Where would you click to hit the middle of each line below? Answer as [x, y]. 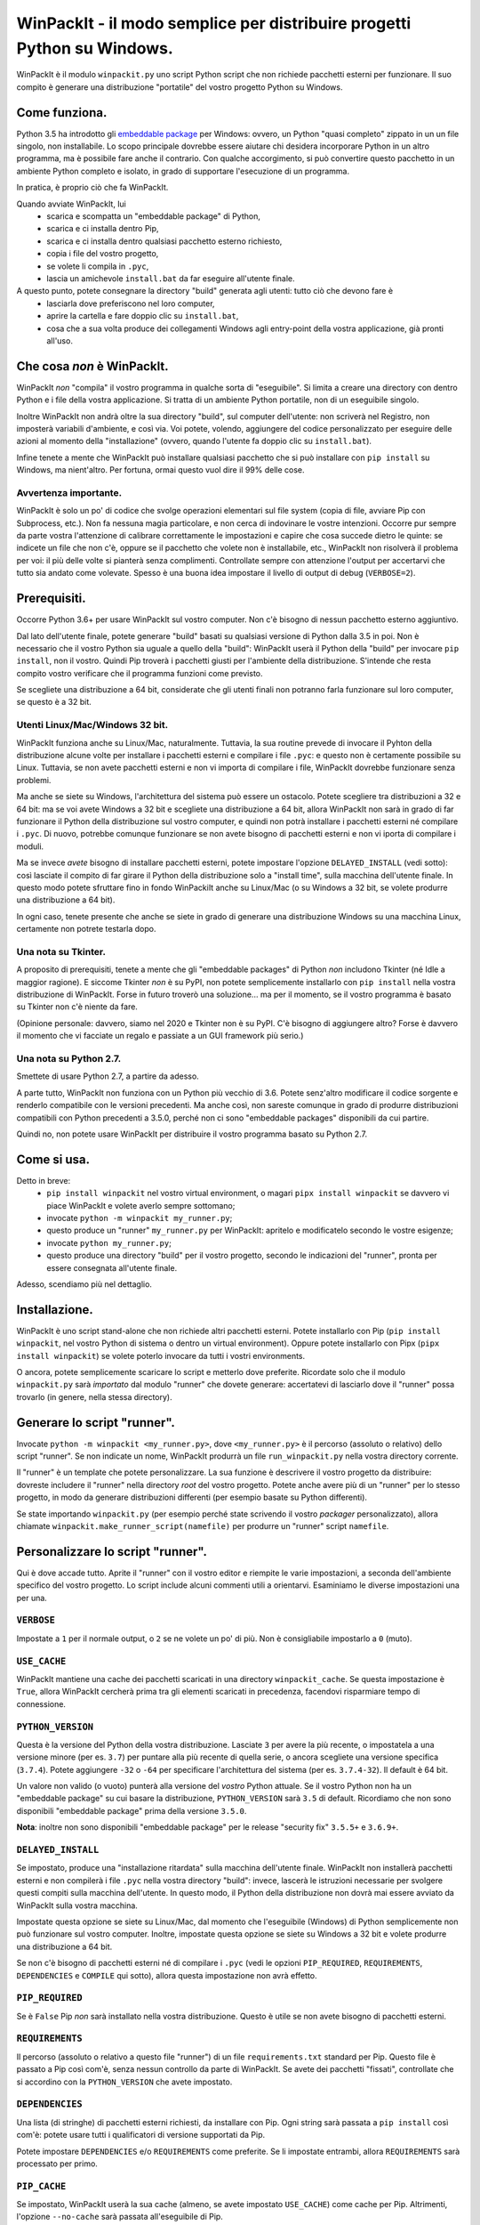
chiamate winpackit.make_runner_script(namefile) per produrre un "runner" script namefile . [203, 1526]
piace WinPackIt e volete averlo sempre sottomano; [141, 1205]
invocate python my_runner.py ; [109, 1242]
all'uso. [60, 340]
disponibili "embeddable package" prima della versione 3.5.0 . [132, 1810]
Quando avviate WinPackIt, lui [71, 204]
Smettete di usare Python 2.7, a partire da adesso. [108, 1076]
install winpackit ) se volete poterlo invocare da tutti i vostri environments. [161, 1355]
